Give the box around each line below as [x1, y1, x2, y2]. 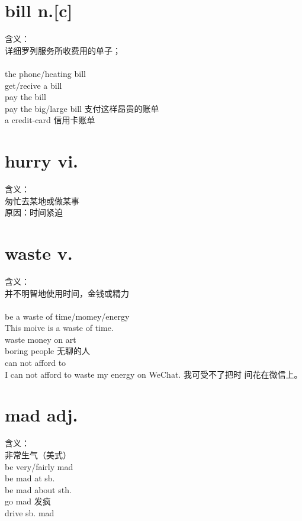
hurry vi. [5, 149, 79, 173]
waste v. [5, 240, 73, 265]
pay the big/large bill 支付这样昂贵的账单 [5, 102, 159, 114]
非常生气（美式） [5, 448, 71, 461]
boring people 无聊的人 [5, 345, 90, 357]
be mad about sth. [5, 483, 72, 496]
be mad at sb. [5, 472, 55, 484]
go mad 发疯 [5, 495, 51, 507]
